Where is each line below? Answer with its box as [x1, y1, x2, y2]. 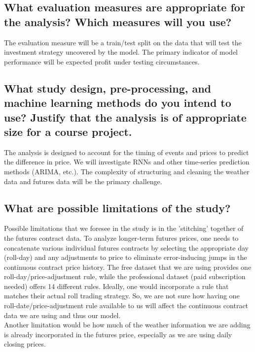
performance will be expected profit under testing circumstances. [4, 56, 200, 66]
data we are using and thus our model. [4, 310, 121, 320]
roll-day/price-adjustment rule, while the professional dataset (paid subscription [4, 271, 246, 282]
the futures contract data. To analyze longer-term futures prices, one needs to [4, 232, 239, 243]
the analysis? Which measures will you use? [4, 14, 232, 29]
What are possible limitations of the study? [4, 200, 231, 215]
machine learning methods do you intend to [4, 95, 231, 110]
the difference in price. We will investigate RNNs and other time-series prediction [4, 157, 250, 167]
